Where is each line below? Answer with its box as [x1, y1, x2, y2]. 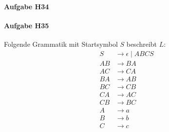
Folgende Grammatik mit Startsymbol [4, 38, 118, 49]
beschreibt [126, 38, 157, 49]
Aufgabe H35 [4, 20, 49, 30]
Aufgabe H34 [4, 1, 49, 11]
